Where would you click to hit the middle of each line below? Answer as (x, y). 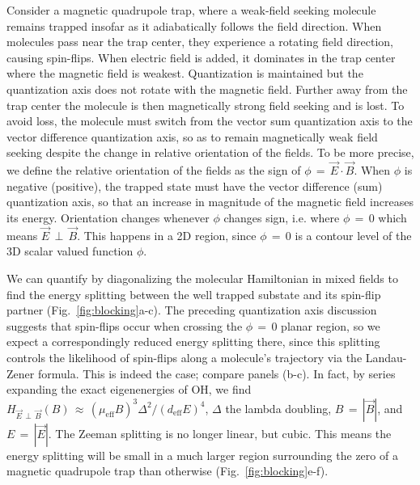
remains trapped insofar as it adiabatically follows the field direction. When (194, 25)
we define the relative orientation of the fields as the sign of (154, 170)
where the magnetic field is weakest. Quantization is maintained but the (185, 73)
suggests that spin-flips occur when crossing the (125, 325)
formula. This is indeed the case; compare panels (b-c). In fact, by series (216, 373)
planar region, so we (331, 325)
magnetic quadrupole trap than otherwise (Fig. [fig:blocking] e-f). (168, 471)
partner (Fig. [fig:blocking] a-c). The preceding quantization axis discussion (192, 310)
